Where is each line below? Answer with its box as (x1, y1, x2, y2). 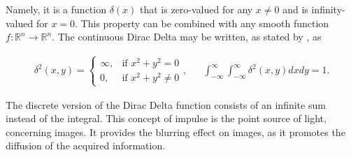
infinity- (311, 2, 345, 16)
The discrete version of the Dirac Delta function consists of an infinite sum (6, 97, 326, 112)
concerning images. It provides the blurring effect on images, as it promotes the (6, 124, 345, 139)
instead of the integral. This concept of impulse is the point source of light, (6, 111, 327, 126)
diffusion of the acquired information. (6, 138, 166, 153)
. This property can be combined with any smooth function (75, 15, 329, 30)
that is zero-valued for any (140, 2, 253, 16)
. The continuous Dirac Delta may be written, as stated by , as (52, 29, 322, 44)
